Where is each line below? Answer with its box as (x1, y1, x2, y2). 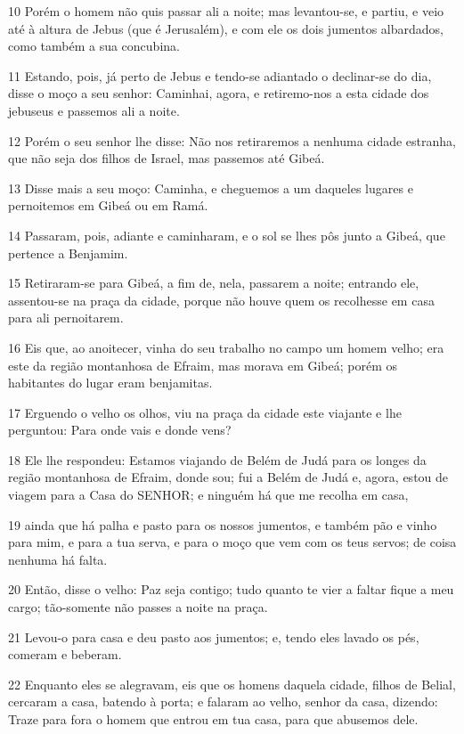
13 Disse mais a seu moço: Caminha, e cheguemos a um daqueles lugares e (8, 178, 413, 197)
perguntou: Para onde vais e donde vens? (8, 420, 232, 439)
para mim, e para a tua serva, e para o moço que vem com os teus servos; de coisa (8, 533, 457, 551)
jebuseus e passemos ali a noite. (8, 101, 180, 119)
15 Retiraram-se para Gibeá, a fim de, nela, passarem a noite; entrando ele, (8, 273, 419, 292)
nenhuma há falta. (8, 550, 108, 568)
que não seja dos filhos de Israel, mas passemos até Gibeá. (8, 149, 325, 167)
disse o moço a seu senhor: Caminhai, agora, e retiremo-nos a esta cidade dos (8, 84, 429, 102)
